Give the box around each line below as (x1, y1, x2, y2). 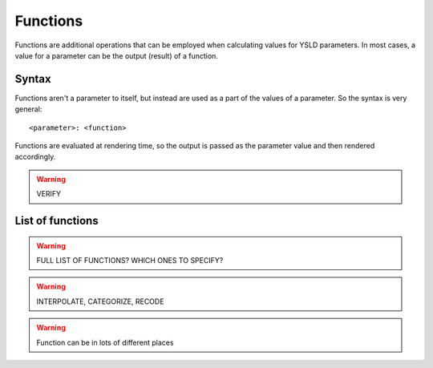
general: (14, 104, 42, 114)
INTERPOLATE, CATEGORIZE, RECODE (36, 297, 164, 306)
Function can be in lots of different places (36, 338, 174, 347)
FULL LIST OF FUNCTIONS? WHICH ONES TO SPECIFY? (36, 255, 224, 265)
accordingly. (14, 152, 56, 162)
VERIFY (36, 189, 62, 199)
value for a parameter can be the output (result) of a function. (14, 51, 218, 60)
